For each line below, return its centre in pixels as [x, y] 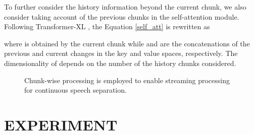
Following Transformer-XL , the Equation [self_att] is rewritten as [107, 26]
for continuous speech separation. [75, 90]
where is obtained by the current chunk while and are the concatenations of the [127, 43]
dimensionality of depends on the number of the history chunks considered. [120, 63]
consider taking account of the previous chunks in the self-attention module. [122, 16]
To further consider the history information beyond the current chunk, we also [125, 7]
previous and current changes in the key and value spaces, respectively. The [121, 53]
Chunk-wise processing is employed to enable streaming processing [127, 80]
